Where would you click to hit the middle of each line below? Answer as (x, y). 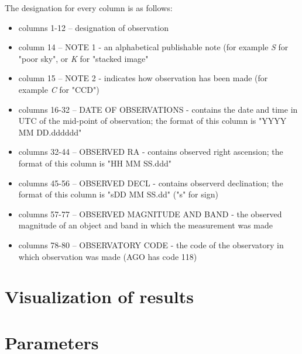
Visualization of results (99, 296)
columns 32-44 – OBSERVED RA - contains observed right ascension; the (151, 152)
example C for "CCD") (59, 89)
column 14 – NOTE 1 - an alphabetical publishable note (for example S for (153, 47)
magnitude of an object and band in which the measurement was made (145, 225)
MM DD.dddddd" (50, 132)
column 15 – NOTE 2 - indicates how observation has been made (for (143, 78)
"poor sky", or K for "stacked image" (83, 58)
